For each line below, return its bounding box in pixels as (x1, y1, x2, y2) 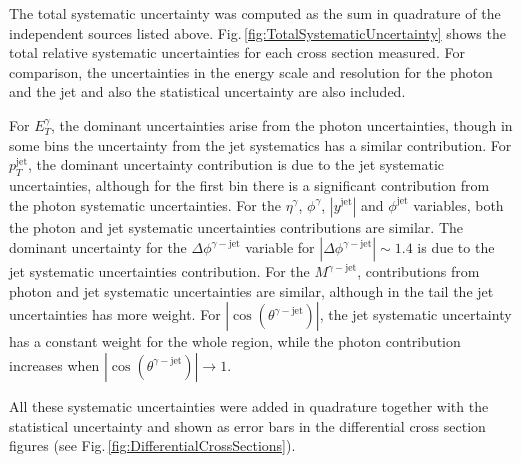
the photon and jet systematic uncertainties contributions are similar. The (9, 216, 463, 237)
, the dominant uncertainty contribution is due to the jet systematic (28, 154, 445, 175)
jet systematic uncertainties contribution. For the (9, 261, 310, 282)
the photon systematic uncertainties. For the (9, 194, 281, 215)
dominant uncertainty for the (9, 237, 187, 258)
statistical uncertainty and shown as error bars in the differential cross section (9, 415, 486, 436)
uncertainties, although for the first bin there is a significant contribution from (9, 174, 490, 195)
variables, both (413, 194, 504, 215)
